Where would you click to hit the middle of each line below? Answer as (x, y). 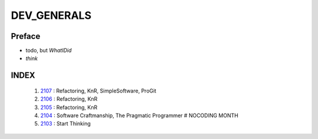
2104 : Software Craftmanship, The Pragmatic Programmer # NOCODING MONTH (139, 115)
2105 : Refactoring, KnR (69, 107)
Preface (26, 36)
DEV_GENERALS (51, 15)
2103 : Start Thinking (66, 124)
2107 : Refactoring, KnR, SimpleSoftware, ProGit (98, 91)
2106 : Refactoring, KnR (69, 99)
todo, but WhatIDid (49, 51)
